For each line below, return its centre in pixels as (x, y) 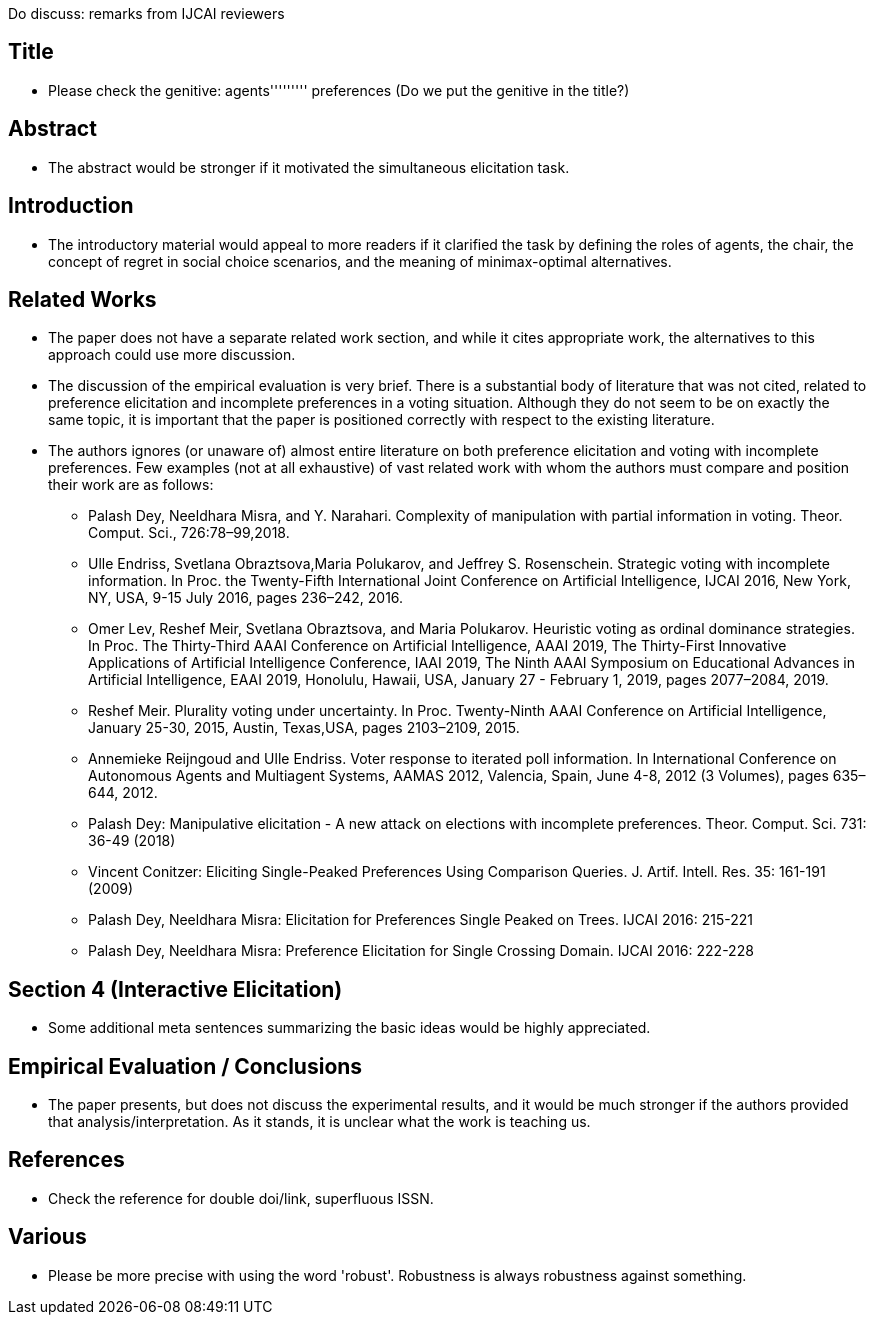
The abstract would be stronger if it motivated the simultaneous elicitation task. (309, 167)
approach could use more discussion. (172, 355)
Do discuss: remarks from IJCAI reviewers (146, 13)
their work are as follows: (131, 485)
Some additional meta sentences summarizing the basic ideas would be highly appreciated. (349, 1028)
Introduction (71, 206)
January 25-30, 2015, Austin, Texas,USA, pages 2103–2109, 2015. (304, 728)
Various (47, 1237)
